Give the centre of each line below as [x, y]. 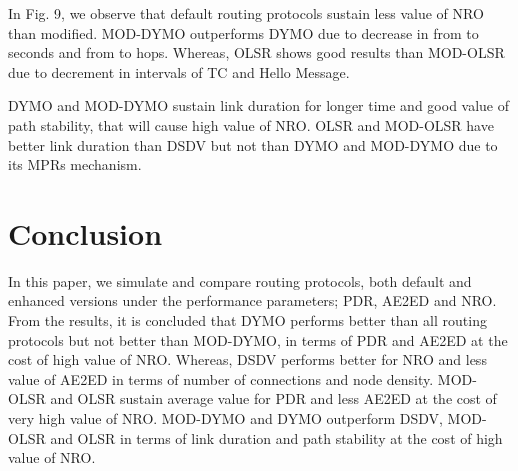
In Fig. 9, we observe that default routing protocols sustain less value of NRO [246, 13]
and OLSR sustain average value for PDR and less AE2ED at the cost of [273, 398]
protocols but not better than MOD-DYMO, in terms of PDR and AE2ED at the [258, 339]
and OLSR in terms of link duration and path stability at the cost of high [276, 437]
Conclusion [85, 232]
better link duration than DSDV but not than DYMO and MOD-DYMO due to [253, 144]
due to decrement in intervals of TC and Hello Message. [179, 71]
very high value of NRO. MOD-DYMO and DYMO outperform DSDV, [225, 418]
